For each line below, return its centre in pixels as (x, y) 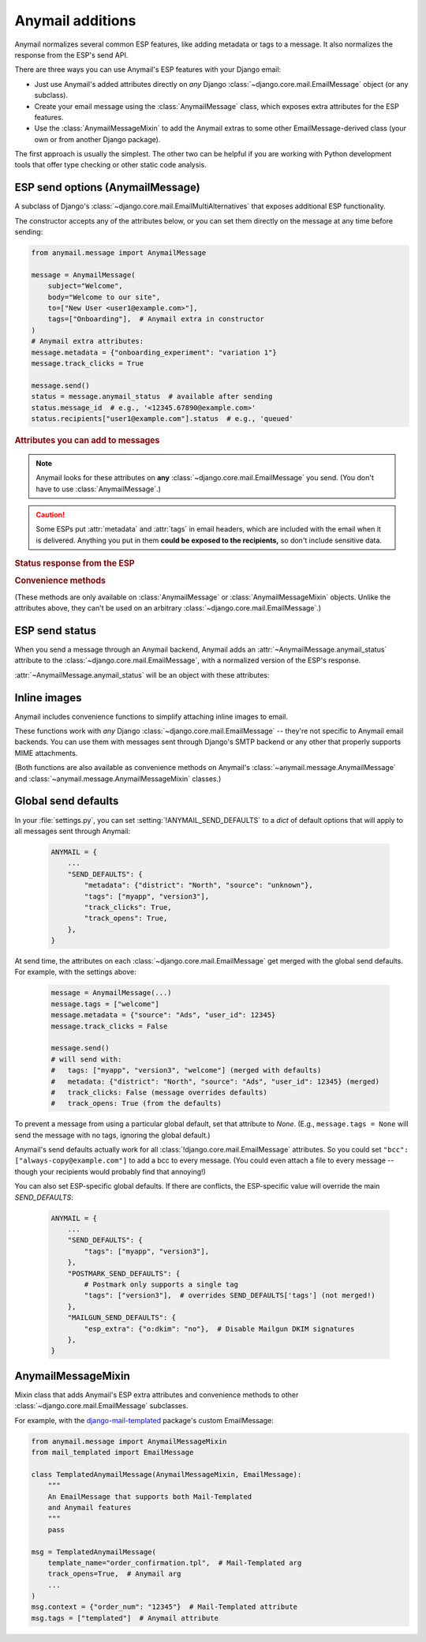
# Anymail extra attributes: (88, 341)
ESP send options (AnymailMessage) (107, 188)
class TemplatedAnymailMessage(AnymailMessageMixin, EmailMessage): (166, 1474)
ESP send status (55, 631)
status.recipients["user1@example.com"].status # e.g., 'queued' (162, 418)
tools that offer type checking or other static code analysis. (110, 165)
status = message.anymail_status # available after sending (152, 396)
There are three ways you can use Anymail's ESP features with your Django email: (148, 70)
